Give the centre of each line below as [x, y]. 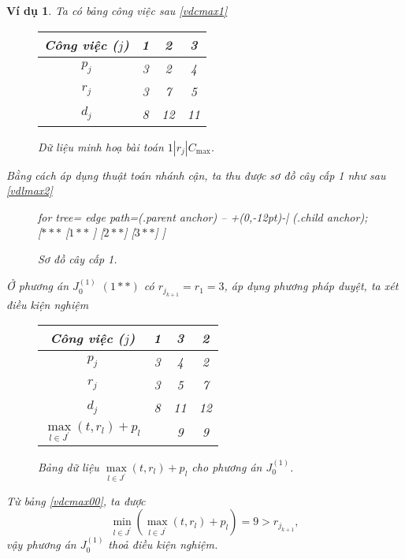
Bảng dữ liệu [69, 466]
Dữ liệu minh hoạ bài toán [101, 146]
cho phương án [227, 466]
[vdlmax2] [30, 190]
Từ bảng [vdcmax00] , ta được [76, 500]
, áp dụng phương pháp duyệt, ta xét [311, 286]
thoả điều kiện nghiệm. [163, 544]
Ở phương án [38, 286]
